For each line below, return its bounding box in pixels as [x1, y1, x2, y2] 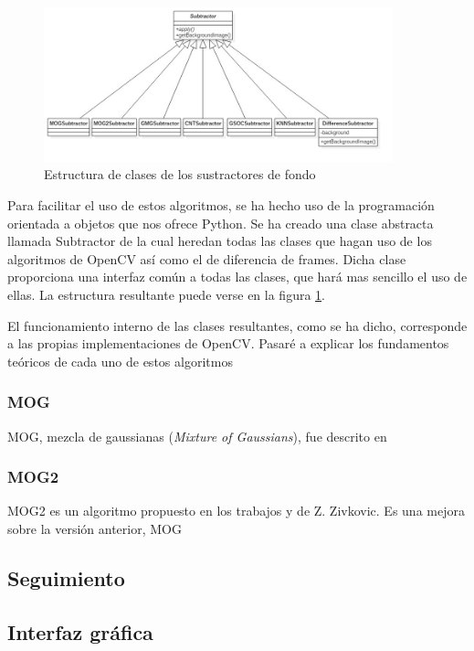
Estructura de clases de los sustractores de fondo [44, 165, 316, 184]
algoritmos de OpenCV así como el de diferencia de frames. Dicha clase [7, 249, 406, 268]
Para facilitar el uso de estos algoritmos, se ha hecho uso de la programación [7, 196, 435, 215]
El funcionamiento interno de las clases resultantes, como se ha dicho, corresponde [7, 315, 468, 335]
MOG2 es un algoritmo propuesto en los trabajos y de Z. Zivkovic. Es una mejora [7, 501, 465, 520]
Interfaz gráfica [7, 617, 153, 646]
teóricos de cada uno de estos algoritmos [7, 351, 233, 370]
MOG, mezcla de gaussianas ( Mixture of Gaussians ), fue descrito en [7, 426, 387, 445]
